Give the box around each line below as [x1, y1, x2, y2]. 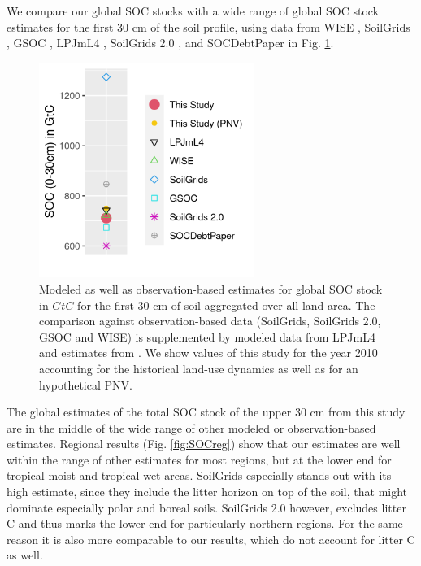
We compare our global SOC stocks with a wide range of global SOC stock [7, 2, 380, 19]
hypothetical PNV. [39, 376, 132, 393]
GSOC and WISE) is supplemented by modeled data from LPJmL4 [39, 328, 375, 345]
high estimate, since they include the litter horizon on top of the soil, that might [7, 483, 408, 500]
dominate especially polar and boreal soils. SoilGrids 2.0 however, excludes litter [7, 499, 406, 516]
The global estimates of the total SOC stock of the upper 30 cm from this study [7, 403, 406, 420]
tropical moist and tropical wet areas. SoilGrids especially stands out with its [7, 467, 392, 484]
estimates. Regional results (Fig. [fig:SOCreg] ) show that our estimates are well [7, 435, 401, 452]
